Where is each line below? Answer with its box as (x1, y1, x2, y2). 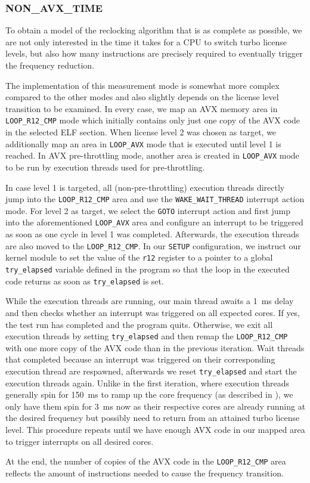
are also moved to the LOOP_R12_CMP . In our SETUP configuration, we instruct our (5, 239, 301, 252)
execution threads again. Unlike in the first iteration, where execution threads (5, 376, 290, 389)
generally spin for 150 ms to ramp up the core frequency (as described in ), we (5, 388, 293, 401)
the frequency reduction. (5, 59, 95, 71)
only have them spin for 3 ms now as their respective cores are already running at (5, 400, 306, 412)
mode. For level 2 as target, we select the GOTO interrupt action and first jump (5, 204, 291, 216)
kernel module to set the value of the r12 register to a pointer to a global (5, 251, 273, 264)
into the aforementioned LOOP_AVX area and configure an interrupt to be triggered (5, 216, 303, 228)
